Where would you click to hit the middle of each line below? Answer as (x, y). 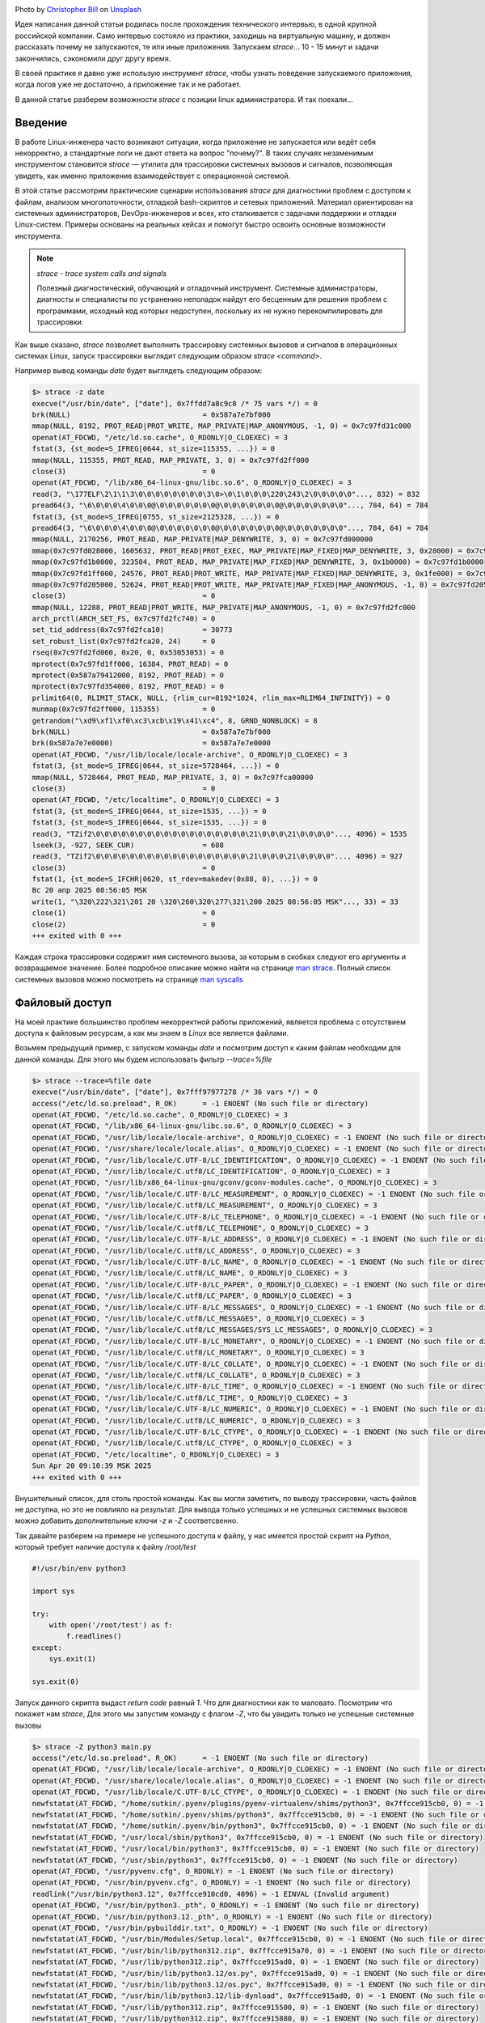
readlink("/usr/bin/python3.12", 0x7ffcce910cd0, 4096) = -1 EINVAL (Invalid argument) (211, 1894)
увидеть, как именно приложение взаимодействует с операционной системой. (153, 176)
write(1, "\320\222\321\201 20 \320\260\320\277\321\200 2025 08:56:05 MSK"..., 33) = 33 (215, 901)
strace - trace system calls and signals (102, 273)
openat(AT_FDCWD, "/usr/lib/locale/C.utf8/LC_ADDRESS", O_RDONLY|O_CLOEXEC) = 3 (196, 1251)
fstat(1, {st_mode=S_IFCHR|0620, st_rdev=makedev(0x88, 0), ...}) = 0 (175, 879)
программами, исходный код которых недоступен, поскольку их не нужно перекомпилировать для (210, 311)
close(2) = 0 (124, 924)
